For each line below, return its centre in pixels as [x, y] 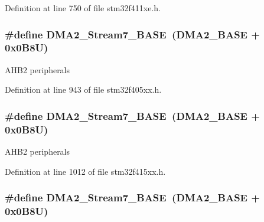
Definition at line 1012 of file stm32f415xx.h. [85, 171]
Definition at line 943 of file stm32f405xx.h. [83, 89]
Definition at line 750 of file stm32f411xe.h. [83, 8]
